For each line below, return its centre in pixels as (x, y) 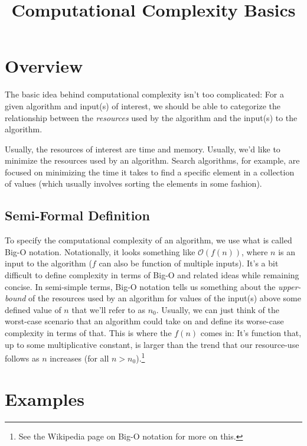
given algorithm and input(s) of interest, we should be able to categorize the (143, 105)
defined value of (33, 309)
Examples (45, 398)
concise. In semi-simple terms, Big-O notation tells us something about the (140, 286)
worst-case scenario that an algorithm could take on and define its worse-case (144, 321)
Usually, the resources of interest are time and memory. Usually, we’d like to (143, 149)
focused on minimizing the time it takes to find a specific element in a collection (150, 172)
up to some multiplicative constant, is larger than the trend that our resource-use (152, 344)
